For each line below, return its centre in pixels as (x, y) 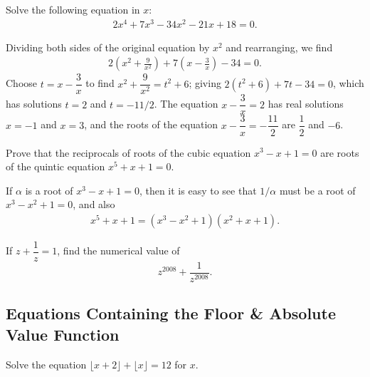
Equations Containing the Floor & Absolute (171, 313)
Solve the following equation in (73, 9)
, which (348, 83)
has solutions (34, 104)
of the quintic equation (55, 166)
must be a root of (317, 190)
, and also (94, 204)
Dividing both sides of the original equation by (108, 47)
